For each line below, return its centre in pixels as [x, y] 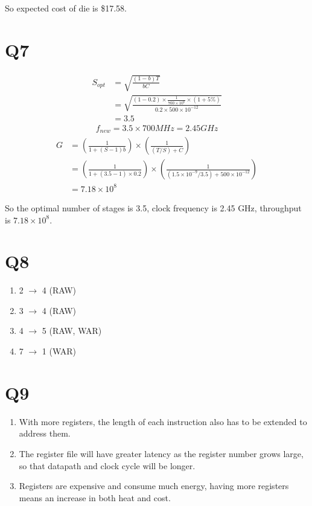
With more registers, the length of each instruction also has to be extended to [163, 421]
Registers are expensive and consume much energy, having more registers [154, 486]
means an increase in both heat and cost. [95, 497]
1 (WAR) [59, 351]
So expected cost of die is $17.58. [66, 8]
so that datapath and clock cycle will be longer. [107, 465]
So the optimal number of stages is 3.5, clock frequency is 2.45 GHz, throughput [153, 207]
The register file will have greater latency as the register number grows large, [161, 453]
